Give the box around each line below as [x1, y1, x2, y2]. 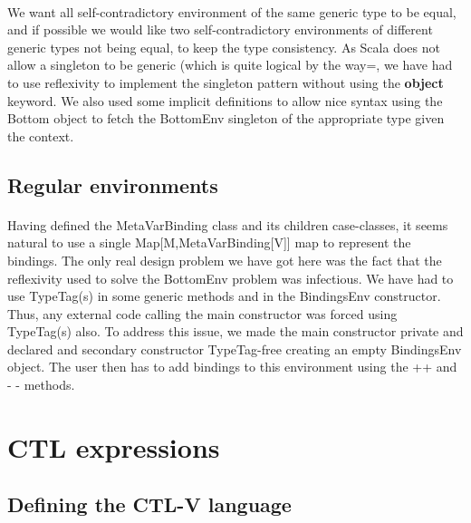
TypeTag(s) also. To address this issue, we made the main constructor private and [7, 322, 464, 341]
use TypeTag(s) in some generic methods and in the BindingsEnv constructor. [7, 286, 441, 305]
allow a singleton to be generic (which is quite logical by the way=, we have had [7, 55, 453, 74]
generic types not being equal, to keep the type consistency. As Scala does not [7, 37, 440, 56]
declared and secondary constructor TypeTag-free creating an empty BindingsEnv [7, 339, 462, 358]
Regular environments [7, 170, 218, 199]
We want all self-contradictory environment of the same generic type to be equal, [7, 2, 457, 21]
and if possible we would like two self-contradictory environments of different [7, 20, 433, 39]
